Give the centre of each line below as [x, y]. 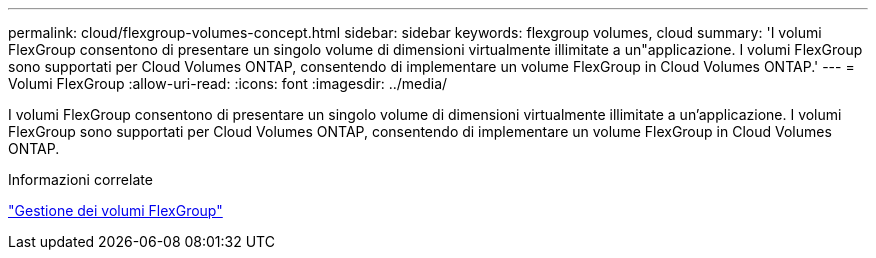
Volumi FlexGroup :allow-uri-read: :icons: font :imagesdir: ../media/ [228, 83]
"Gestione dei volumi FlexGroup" [115, 210]
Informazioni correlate [80, 179]
